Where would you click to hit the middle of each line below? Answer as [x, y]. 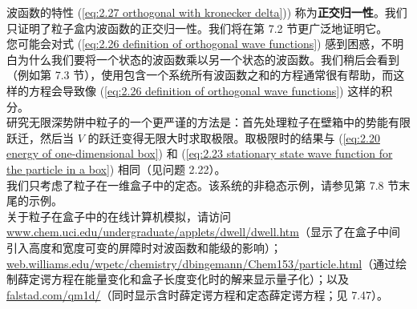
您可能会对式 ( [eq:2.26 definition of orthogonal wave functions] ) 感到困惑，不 [200, 44]
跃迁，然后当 [40, 137]
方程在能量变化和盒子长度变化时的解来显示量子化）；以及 [200, 279]
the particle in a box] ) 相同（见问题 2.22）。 [116, 169]
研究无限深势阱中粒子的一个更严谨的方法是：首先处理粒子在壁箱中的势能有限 [208, 122]
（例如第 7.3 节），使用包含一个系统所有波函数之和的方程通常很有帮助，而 [200, 75]
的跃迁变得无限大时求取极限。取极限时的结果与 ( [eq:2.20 [234, 137]
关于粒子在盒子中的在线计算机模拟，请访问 [119, 216]
